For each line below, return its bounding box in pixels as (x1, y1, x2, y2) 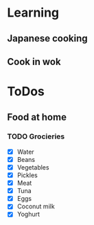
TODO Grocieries (7, 132, 65, 141)
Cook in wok (7, 55, 61, 67)
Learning (7, 5, 60, 21)
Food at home (7, 111, 67, 123)
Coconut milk (16, 202, 55, 210)
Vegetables (16, 163, 49, 171)
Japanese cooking (7, 33, 88, 44)
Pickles (16, 171, 38, 179)
